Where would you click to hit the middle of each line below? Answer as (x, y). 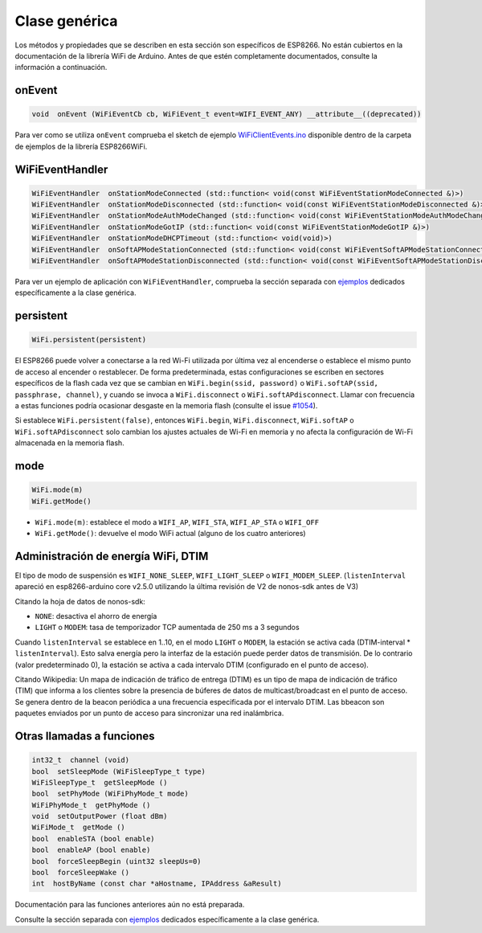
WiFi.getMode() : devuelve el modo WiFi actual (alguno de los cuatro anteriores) (170, 533)
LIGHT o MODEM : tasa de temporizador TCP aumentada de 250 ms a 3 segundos (167, 628)
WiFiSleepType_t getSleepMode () (100, 782)
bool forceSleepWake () (81, 873)
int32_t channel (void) (81, 760)
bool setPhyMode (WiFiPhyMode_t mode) (110, 794)
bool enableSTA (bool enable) (94, 839)
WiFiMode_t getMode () (79, 827)
